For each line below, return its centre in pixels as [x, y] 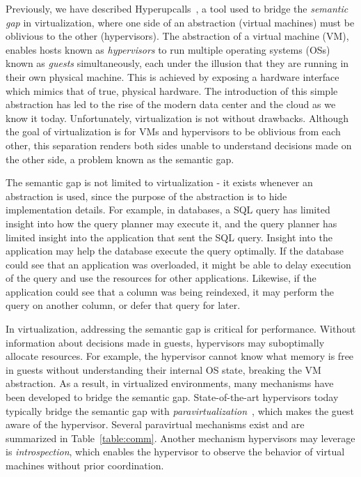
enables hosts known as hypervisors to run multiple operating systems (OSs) [168, 49]
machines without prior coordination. [85, 465]
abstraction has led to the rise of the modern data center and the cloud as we [171, 104]
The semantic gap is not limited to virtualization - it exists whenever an [159, 182]
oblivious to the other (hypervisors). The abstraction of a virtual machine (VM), [177, 36]
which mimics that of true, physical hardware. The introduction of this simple [172, 90]
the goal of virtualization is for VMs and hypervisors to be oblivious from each [173, 131]
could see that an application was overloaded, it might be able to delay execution [178, 264]
